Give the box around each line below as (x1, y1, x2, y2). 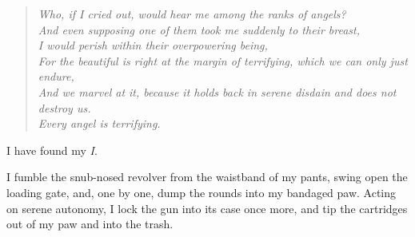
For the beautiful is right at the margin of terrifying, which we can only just (38, 52, 408, 69)
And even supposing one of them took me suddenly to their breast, (38, 21, 361, 38)
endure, (38, 68, 74, 85)
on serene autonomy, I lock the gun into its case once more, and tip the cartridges (6, 199, 408, 216)
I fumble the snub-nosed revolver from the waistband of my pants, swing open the (6, 168, 408, 185)
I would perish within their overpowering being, (38, 37, 268, 53)
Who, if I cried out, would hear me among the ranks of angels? (38, 6, 346, 22)
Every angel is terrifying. (38, 115, 161, 132)
